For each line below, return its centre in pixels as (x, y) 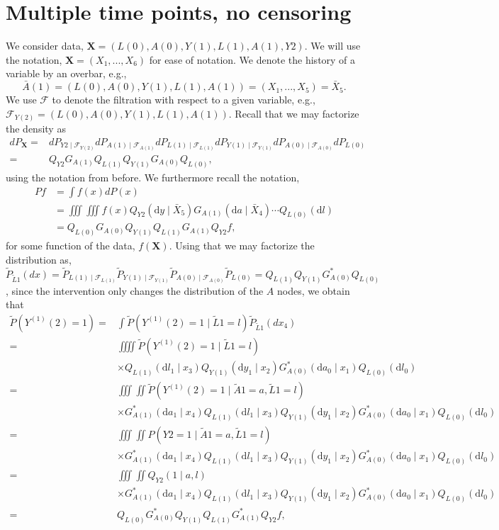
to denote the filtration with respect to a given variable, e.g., (184, 100)
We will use (336, 46)
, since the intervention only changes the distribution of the (135, 290)
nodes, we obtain (313, 290)
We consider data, (45, 46)
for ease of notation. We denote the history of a (252, 59)
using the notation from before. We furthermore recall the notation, (153, 177)
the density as (36, 129)
